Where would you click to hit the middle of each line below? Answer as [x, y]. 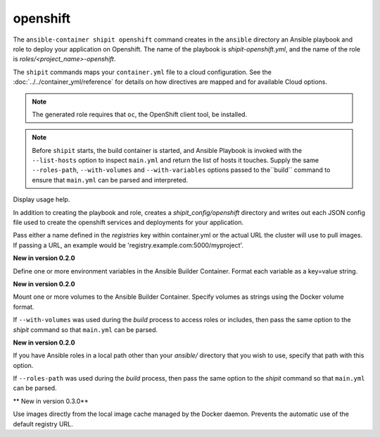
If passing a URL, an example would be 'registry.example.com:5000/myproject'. [128, 245]
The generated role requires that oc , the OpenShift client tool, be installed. [140, 114]
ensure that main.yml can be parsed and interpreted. [110, 180]
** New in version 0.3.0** [51, 401]
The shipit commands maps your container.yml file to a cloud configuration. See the [142, 72]
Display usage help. [42, 199]
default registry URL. [43, 424]
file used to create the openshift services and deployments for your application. [128, 223]
